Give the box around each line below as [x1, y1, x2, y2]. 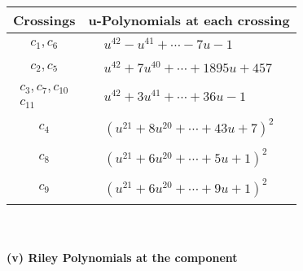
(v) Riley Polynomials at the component [7, 248, 238, 265]
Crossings [13, 11, 76, 29]
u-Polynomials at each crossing [88, 11, 290, 29]
